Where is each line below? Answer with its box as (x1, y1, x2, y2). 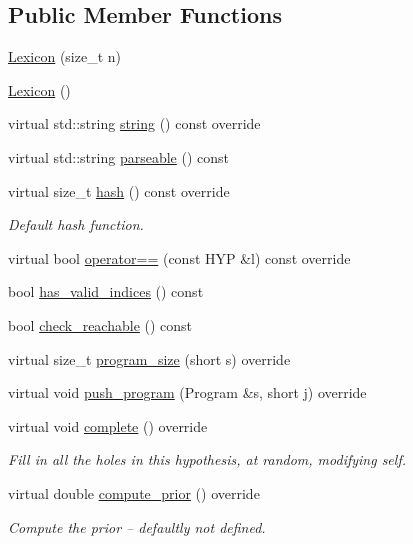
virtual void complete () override (8, 415, 208, 436)
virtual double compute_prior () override (8, 482, 260, 503)
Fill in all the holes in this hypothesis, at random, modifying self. (8, 449, 406, 470)
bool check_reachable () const (8, 314, 193, 335)
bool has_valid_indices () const (8, 281, 204, 302)
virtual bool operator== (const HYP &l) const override (8, 247, 351, 268)
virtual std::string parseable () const (8, 146, 229, 167)
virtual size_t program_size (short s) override (8, 348, 291, 369)
